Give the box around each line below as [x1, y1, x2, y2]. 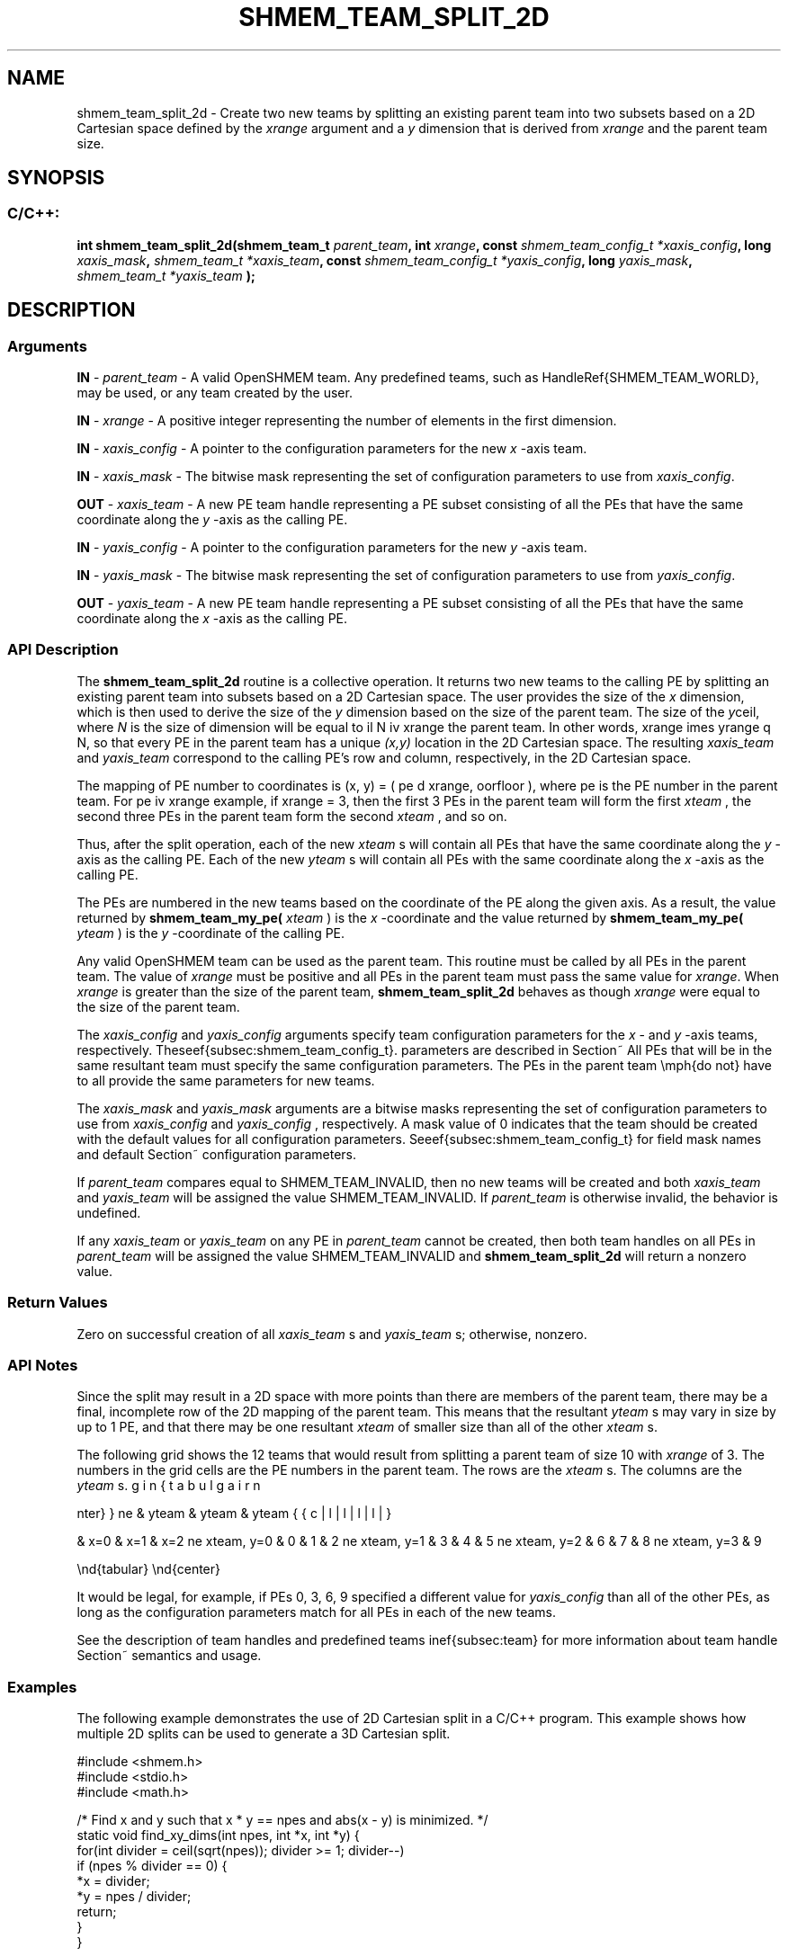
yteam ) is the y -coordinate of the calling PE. [76, 924, 345, 941]
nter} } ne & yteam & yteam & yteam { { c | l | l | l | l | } [76, 1505, 392, 1522]
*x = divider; [76, 1873, 150, 1889]
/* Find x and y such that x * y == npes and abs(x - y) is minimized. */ [76, 1812, 488, 1828]
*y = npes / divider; [76, 1889, 192, 1905]
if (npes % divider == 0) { [76, 1858, 228, 1874]
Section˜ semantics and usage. [76, 1648, 262, 1664]
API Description [7, 640, 119, 659]
